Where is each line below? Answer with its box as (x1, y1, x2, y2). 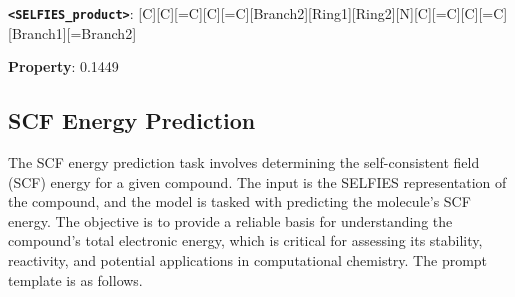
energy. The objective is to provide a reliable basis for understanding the (8, 210, 453, 231)
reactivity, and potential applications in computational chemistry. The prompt (8, 250, 488, 271)
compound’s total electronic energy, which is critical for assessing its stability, (8, 230, 483, 251)
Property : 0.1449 (8, 56, 119, 77)
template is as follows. (8, 269, 143, 290)
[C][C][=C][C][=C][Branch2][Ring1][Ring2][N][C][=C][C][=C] (138, 3, 508, 23)
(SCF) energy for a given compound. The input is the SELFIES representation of (8, 171, 507, 192)
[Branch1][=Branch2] (8, 22, 137, 43)
